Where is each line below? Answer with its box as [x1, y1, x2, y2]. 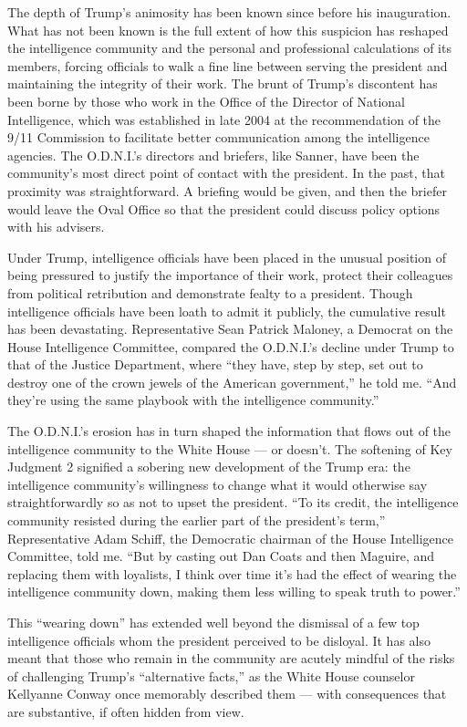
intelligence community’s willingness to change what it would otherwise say [7, 474, 428, 493]
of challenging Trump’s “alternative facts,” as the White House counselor [7, 666, 415, 685]
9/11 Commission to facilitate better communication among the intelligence [7, 128, 430, 147]
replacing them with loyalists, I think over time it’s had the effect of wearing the [7, 564, 457, 583]
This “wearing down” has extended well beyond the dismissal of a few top [7, 613, 420, 631]
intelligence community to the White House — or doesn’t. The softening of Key [7, 439, 452, 458]
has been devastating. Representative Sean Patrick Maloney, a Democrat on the [7, 319, 453, 338]
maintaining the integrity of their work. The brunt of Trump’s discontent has [7, 74, 438, 93]
